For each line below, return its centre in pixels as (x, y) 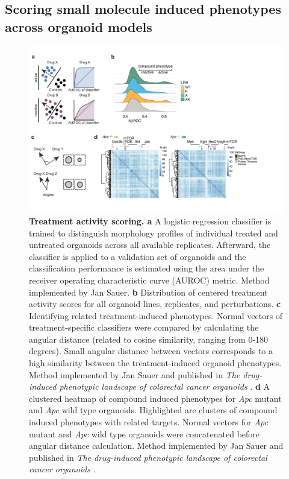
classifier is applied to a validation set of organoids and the (138, 256)
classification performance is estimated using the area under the (147, 268)
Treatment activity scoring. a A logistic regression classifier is (150, 220)
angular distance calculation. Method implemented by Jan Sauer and (156, 446)
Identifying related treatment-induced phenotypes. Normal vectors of (156, 315)
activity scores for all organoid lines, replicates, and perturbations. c (155, 304)
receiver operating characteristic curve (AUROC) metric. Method (149, 280)
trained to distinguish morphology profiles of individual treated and (154, 233)
